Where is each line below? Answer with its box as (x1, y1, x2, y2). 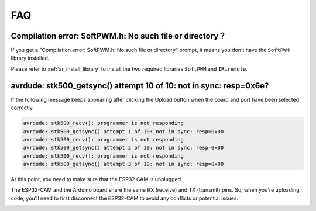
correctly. (11, 104, 35, 111)
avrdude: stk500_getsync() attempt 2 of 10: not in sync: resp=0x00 (23, 144, 224, 151)
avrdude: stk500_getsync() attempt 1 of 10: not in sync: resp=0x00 (23, 128, 224, 134)
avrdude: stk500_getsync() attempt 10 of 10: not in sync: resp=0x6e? (11, 81, 269, 91)
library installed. (11, 54, 50, 61)
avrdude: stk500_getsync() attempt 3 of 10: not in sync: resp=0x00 (23, 161, 224, 168)
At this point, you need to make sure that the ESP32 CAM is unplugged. (11, 176, 183, 183)
